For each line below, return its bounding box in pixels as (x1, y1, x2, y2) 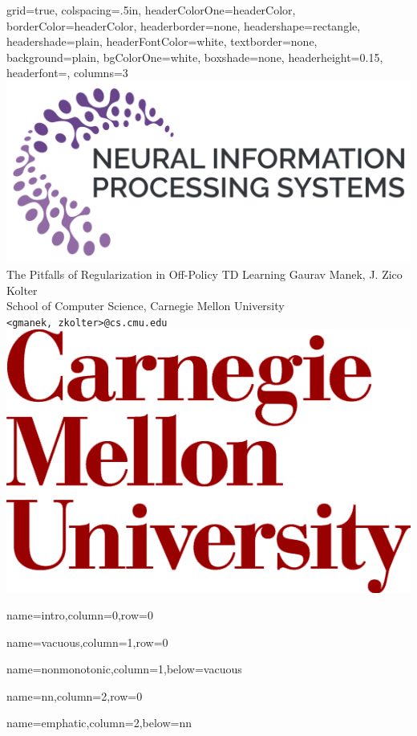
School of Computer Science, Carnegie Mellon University (6, 297, 285, 314)
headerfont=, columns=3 (6, 64, 128, 81)
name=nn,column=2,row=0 (6, 687, 143, 704)
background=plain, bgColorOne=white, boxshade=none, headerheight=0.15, (6, 48, 383, 65)
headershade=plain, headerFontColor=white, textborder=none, (6, 33, 318, 50)
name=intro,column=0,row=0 (6, 607, 153, 624)
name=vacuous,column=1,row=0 (6, 633, 168, 650)
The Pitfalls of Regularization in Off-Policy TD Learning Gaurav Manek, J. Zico (6, 265, 403, 282)
